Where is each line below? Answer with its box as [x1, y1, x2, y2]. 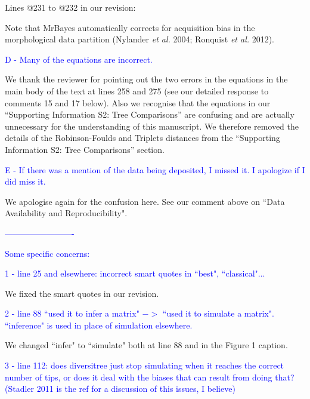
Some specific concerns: [5, 247, 90, 259]
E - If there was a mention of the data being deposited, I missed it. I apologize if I [5, 163, 305, 176]
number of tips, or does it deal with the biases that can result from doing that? [5, 370, 294, 383]
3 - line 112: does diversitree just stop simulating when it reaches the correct [5, 359, 284, 372]
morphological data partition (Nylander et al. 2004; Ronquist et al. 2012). [5, 33, 275, 45]
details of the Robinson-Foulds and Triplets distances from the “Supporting [5, 131, 280, 144]
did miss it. [5, 175, 46, 188]
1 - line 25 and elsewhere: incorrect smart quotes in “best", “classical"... [5, 267, 265, 280]
